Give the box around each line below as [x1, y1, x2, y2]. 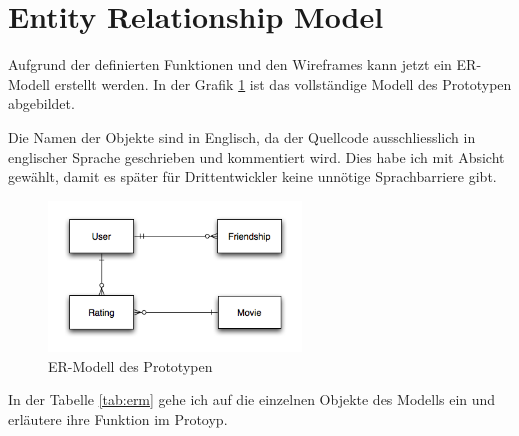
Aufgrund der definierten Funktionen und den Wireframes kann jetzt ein [8, 54, 452, 75]
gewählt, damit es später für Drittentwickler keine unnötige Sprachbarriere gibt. [8, 166, 497, 187]
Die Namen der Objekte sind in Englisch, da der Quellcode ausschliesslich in [8, 126, 476, 147]
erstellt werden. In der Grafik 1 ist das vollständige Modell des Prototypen [54, 73, 512, 94]
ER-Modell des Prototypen [48, 355, 213, 376]
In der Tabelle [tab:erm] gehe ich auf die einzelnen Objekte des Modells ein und [8, 389, 496, 410]
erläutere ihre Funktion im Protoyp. [8, 408, 228, 429]
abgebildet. [8, 93, 75, 114]
